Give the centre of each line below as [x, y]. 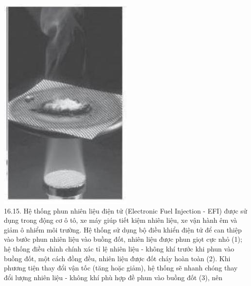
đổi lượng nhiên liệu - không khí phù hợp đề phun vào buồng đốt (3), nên [113, 277]
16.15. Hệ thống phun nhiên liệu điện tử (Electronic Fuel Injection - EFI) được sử [125, 210]
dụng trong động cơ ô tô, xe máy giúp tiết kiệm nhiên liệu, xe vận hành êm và [121, 220]
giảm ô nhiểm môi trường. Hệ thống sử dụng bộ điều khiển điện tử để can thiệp [123, 229]
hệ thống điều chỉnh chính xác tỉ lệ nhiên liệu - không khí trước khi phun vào [119, 248]
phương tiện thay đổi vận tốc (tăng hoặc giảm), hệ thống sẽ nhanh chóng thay [121, 268]
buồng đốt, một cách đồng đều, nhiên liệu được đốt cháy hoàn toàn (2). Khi [117, 258]
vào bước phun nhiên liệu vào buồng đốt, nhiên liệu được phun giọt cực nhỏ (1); [123, 239]
